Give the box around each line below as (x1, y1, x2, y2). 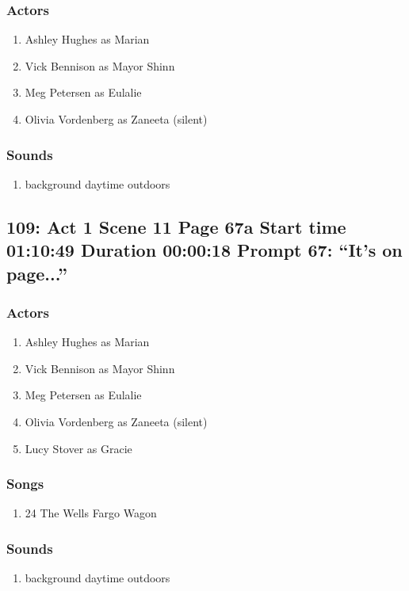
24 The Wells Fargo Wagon (25, 505, 157, 521)
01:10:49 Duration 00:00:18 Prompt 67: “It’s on (6, 238, 403, 262)
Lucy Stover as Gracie (25, 440, 132, 456)
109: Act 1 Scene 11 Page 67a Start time (6, 214, 346, 238)
